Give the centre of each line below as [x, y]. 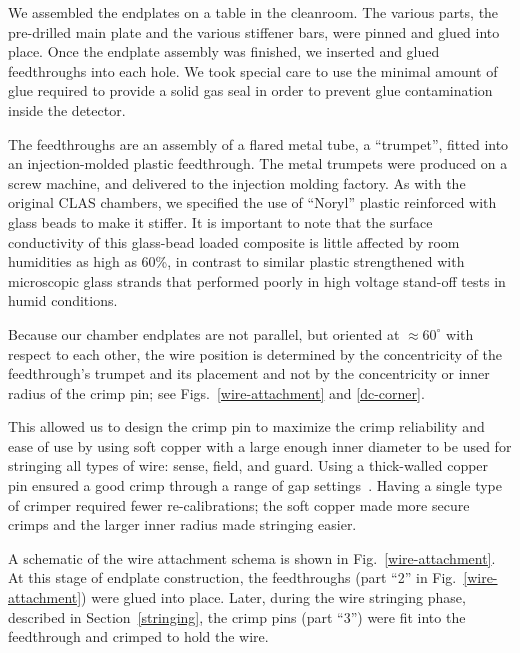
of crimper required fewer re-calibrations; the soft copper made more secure [239, 504]
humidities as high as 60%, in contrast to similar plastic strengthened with [236, 261]
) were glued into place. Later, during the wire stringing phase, [273, 597]
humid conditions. [63, 300]
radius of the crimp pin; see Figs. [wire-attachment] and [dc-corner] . [216, 392]
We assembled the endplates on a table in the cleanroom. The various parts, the [253, 12]
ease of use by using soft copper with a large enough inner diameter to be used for [260, 445]
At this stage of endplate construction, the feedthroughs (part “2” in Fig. [232, 577]
